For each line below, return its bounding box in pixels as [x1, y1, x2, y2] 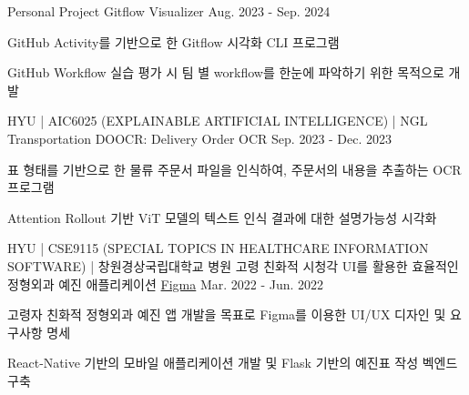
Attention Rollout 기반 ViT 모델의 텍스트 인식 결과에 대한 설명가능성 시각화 [7, 208, 437, 227]
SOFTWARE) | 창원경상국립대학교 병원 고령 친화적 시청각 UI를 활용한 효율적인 [7, 256, 459, 275]
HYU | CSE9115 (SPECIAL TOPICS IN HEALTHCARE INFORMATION [7, 238, 429, 258]
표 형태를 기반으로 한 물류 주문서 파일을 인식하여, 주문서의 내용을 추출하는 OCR [7, 159, 462, 178]
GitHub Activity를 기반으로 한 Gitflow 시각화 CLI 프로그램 [7, 32, 340, 51]
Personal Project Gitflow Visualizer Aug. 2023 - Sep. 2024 [7, 2, 331, 20]
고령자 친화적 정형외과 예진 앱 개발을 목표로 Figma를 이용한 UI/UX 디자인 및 [7, 305, 446, 324]
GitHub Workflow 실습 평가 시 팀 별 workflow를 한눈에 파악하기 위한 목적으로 [7, 63, 444, 82]
